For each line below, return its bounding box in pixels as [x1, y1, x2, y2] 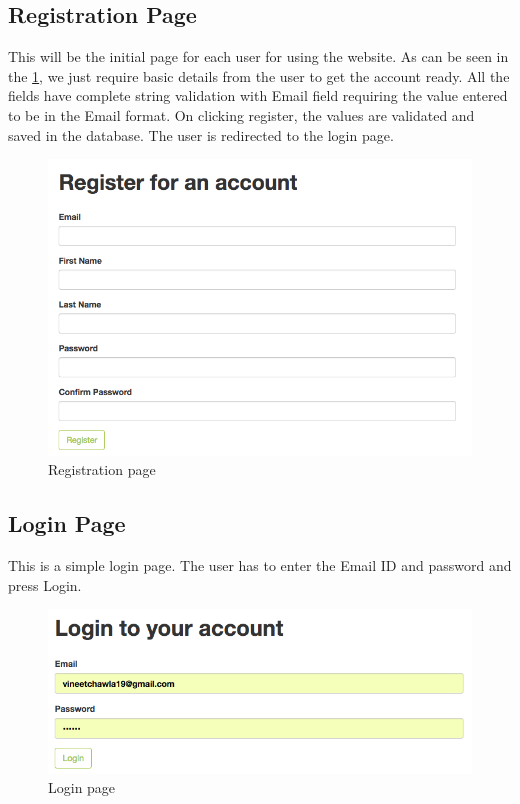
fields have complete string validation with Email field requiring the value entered [8, 85, 508, 106]
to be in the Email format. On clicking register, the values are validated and [8, 104, 475, 125]
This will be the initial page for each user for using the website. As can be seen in [8, 46, 509, 67]
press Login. [8, 574, 82, 595]
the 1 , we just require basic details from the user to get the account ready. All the [8, 65, 510, 86]
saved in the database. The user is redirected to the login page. [8, 124, 394, 145]
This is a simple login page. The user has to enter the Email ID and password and [8, 555, 512, 575]
